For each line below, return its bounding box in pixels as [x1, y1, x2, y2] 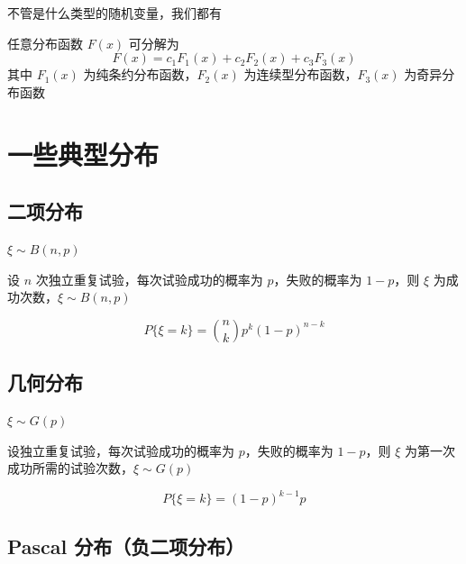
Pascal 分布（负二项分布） [7, 532, 245, 559]
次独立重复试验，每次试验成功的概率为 [35, 269, 263, 288]
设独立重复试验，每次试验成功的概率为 [7, 441, 234, 459]
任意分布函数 [7, 33, 83, 52]
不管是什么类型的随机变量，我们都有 [7, 4, 222, 22]
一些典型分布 [7, 135, 160, 172]
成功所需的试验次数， [7, 459, 133, 478]
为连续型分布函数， [243, 65, 358, 84]
